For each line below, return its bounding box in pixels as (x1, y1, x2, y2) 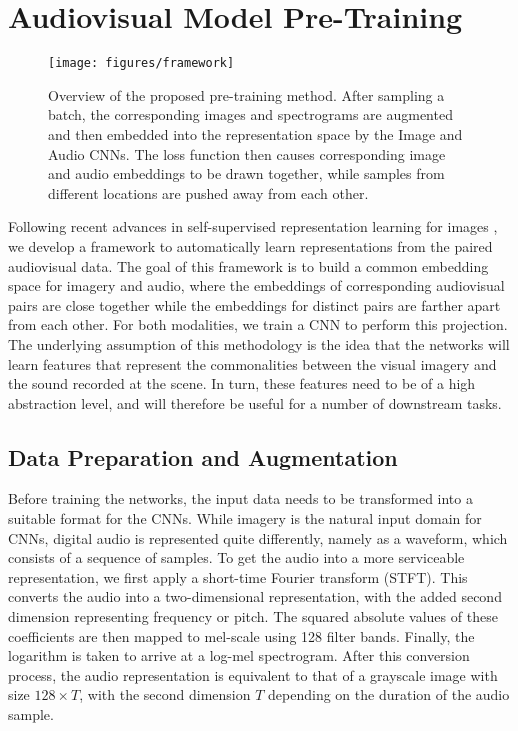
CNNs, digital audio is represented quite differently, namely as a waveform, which (8, 527, 508, 548)
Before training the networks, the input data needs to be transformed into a (8, 488, 473, 509)
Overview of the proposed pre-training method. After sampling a (48, 84, 445, 105)
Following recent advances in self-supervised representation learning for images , (8, 216, 498, 237)
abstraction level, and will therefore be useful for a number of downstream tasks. (8, 392, 502, 413)
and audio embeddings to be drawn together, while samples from (48, 163, 445, 184)
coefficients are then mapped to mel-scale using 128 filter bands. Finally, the (8, 625, 475, 646)
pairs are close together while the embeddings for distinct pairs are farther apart (8, 294, 501, 315)
